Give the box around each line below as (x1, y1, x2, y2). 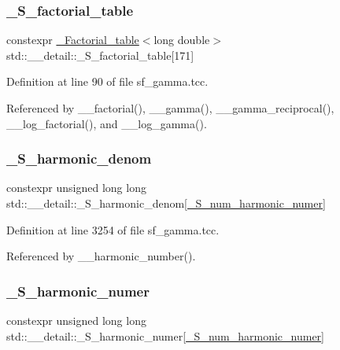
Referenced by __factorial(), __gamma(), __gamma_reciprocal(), (6, 100, 334, 116)
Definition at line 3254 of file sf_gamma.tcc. (6, 221, 220, 238)
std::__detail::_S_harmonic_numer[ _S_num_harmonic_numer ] (6, 327, 324, 344)
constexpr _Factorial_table (6, 31, 139, 48)
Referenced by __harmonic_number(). (6, 248, 196, 264)
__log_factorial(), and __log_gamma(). (6, 115, 207, 131)
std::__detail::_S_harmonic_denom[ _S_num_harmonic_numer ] (6, 195, 326, 211)
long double (153, 31, 210, 48)
